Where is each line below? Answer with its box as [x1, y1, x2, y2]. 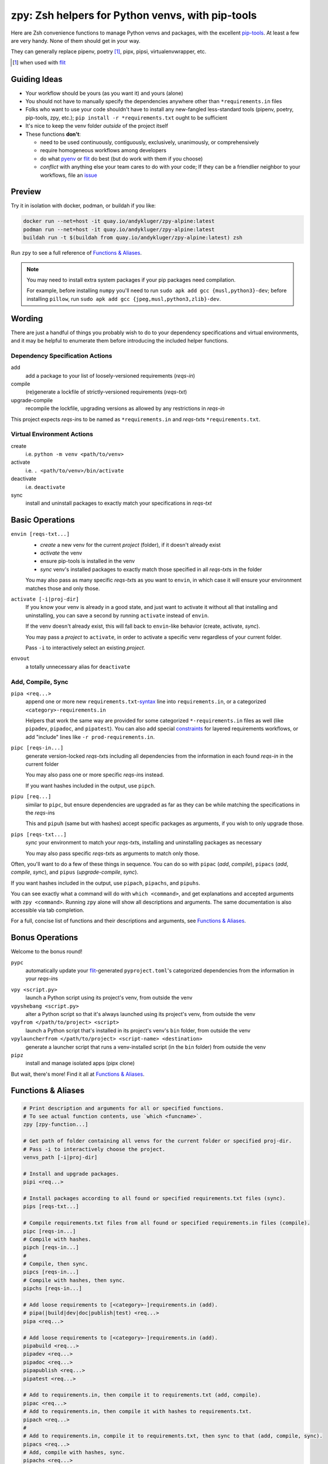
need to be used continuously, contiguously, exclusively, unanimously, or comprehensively [40, 138, 259, 146]
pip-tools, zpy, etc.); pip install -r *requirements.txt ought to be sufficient [25, 114, 228, 121]
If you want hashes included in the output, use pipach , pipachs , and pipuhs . [11, 879, 200, 887]
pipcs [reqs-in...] [23, 1268, 79, 1275]
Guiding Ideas [11, 74, 63, 84]
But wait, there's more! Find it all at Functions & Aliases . [11, 1070, 145, 1078]
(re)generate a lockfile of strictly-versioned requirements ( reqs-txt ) [25, 388, 187, 395]
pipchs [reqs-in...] [23, 1285, 82, 1292]
